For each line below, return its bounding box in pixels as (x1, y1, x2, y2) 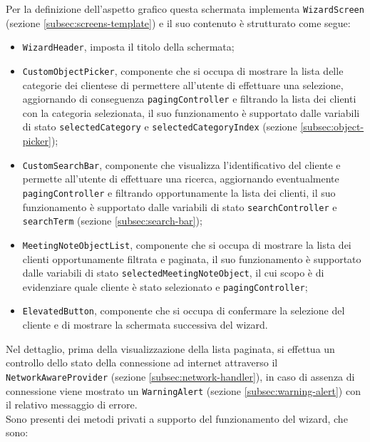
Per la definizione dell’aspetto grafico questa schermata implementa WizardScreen (6, 1, 364, 16)
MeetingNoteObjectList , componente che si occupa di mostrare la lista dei (22, 237, 351, 252)
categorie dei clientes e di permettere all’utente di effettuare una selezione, (22, 77, 344, 92)
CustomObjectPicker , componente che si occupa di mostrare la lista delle (22, 63, 344, 78)
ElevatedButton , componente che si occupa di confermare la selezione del (22, 303, 345, 318)
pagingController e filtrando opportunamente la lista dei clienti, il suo (22, 185, 336, 200)
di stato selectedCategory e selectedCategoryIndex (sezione (22, 119, 297, 134)
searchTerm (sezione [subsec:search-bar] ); (22, 213, 202, 228)
